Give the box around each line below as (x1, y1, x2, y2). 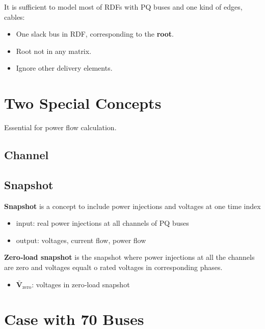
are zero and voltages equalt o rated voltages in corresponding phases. (4, 262, 223, 273)
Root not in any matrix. (16, 45, 92, 56)
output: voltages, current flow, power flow (16, 234, 146, 245)
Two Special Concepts (4, 93, 162, 113)
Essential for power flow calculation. (4, 122, 117, 133)
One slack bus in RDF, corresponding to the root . (16, 28, 174, 39)
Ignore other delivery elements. (16, 63, 113, 73)
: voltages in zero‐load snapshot (32, 279, 130, 289)
